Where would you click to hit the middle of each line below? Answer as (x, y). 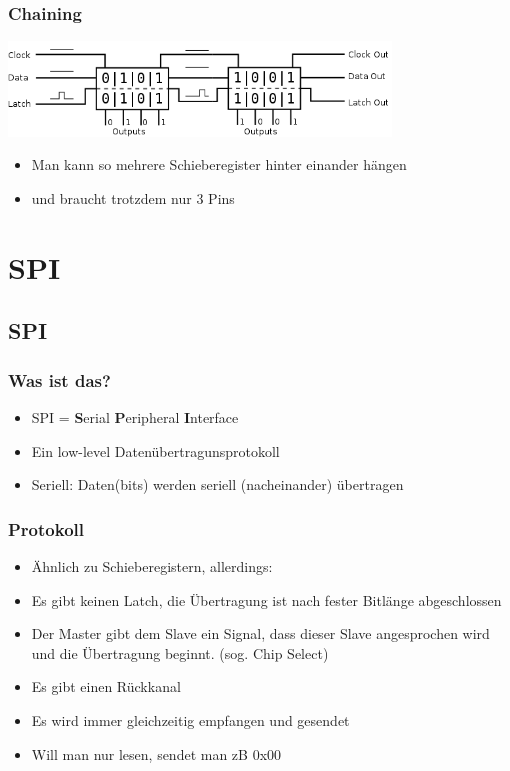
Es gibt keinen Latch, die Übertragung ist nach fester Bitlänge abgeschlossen (266, 599)
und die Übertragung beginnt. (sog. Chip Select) (180, 652)
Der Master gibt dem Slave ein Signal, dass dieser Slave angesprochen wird (260, 633)
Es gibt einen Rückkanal (106, 686)
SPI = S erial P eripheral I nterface (135, 417)
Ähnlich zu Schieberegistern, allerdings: (152, 566)
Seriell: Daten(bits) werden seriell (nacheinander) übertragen (217, 484)
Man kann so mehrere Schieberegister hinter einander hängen (219, 164)
